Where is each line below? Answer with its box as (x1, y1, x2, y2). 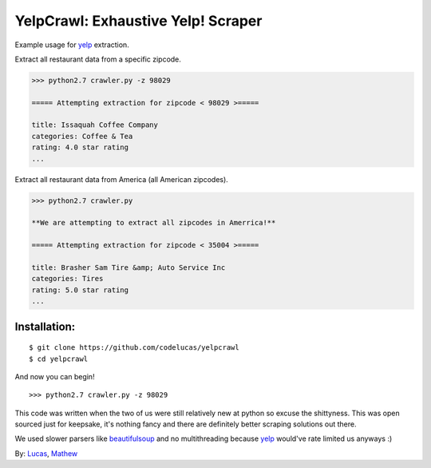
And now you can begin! (14, 371, 95, 381)
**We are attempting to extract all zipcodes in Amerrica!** (31, 218, 276, 228)
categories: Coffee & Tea (31, 132, 133, 141)
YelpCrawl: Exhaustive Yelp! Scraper (14, 12, 263, 30)
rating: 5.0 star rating (31, 285, 129, 295)
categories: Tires (31, 274, 104, 284)
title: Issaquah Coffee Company (31, 121, 159, 129)
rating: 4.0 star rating (31, 143, 129, 152)
